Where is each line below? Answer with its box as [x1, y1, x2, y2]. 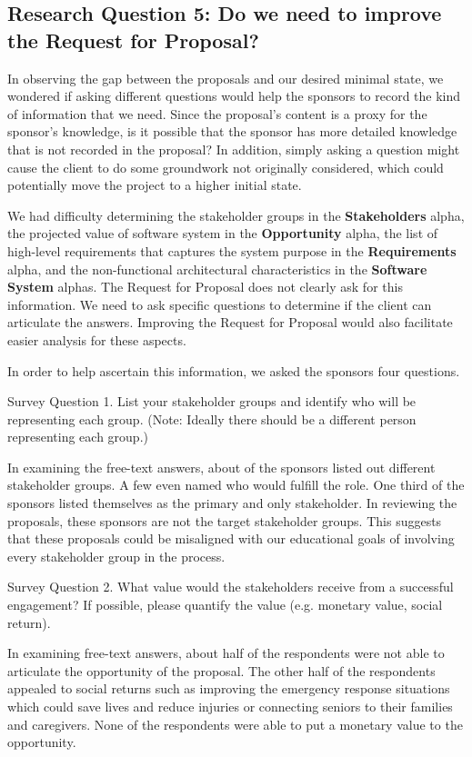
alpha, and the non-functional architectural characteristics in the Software [7, 259, 427, 278]
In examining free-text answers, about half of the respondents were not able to [7, 643, 445, 662]
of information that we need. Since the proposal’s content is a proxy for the [7, 104, 427, 123]
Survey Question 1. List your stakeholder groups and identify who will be [7, 392, 417, 411]
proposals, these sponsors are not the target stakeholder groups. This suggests [7, 511, 442, 530]
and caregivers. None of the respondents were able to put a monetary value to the [7, 714, 463, 733]
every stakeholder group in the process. [7, 546, 226, 565]
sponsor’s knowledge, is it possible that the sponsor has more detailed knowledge [7, 122, 457, 141]
